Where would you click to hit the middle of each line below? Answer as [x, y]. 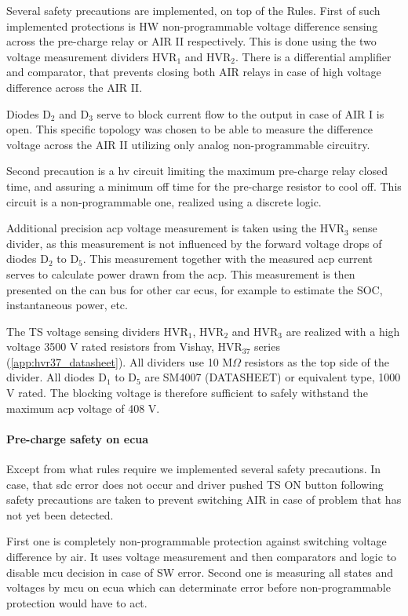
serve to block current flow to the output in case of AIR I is [240, 113]
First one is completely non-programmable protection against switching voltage [197, 541]
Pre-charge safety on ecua [78, 438]
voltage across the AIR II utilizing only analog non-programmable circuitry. [188, 144]
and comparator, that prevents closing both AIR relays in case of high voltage [194, 72]
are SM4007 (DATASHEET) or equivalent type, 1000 [273, 377]
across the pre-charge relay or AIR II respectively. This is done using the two [191, 41]
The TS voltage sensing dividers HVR [97, 331]
